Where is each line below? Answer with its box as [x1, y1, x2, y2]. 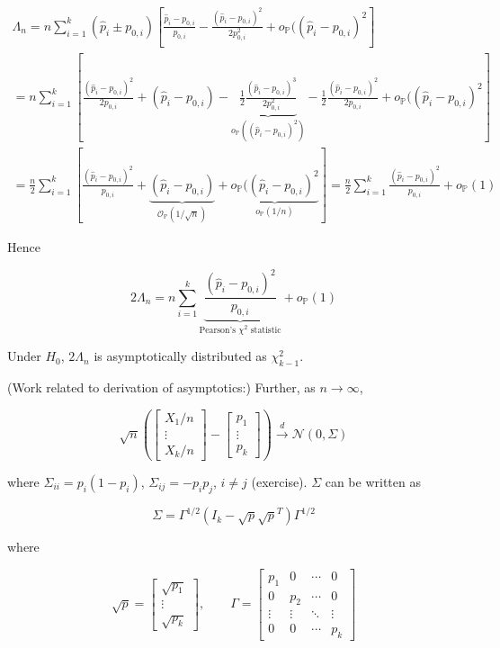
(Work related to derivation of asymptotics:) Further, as [7, 378, 316, 397]
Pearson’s [199, 325, 237, 335]
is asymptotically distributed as [94, 346, 267, 365]
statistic [250, 325, 281, 335]
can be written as [325, 472, 421, 490]
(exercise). [251, 472, 308, 490]
